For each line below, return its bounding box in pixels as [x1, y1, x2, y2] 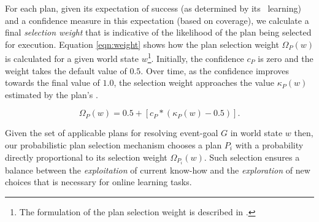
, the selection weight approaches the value [113, 76, 274, 89]
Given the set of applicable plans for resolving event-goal [5, 126, 218, 139]
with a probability [235, 139, 304, 151]
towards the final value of [5, 76, 100, 89]
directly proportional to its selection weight [5, 150, 167, 163]
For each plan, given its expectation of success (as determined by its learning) [5, 2, 301, 14]
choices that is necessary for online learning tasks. [5, 175, 192, 188]
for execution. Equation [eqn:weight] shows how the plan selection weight [5, 37, 279, 50]
